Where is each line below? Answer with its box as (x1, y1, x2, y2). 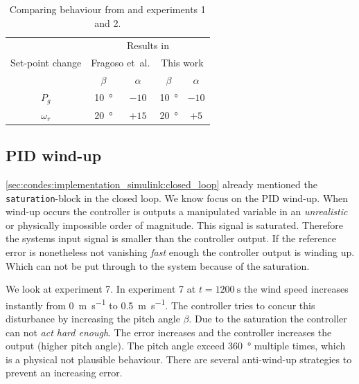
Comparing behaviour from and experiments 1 (9, 2, 206, 16)
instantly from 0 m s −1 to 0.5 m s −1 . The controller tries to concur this (6, 295, 315, 312)
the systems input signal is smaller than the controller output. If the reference (6, 231, 337, 246)
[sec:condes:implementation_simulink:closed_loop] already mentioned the (6, 176, 317, 191)
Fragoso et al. (91, 55, 150, 70)
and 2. (94, 15, 121, 30)
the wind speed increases (243, 282, 349, 296)
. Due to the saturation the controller (189, 311, 347, 326)
